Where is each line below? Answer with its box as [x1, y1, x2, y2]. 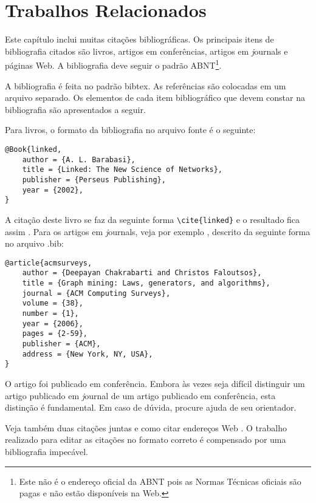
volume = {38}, [22, 299, 83, 308]
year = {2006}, [22, 319, 83, 328]
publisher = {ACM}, [22, 339, 101, 348]
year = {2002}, [22, 185, 83, 194]
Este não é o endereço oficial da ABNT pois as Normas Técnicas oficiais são [19, 474, 301, 487]
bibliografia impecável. [5, 445, 88, 457]
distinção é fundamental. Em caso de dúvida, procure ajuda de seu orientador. [5, 401, 297, 414]
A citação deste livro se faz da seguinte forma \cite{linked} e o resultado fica [5, 213, 300, 225]
